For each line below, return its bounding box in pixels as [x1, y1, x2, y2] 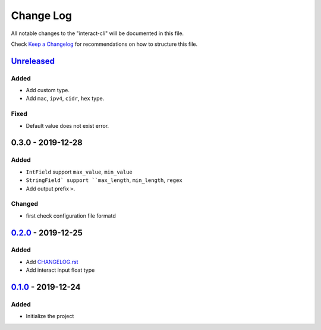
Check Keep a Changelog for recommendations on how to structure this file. [11, 40, 198, 48]
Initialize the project [26, 313, 74, 320]
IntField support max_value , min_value [26, 168, 133, 175]
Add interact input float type [26, 266, 95, 274]
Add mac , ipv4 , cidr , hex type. [26, 95, 105, 102]
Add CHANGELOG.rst [26, 258, 78, 265]
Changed [11, 200, 39, 208]
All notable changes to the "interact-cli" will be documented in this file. [11, 30, 184, 37]
